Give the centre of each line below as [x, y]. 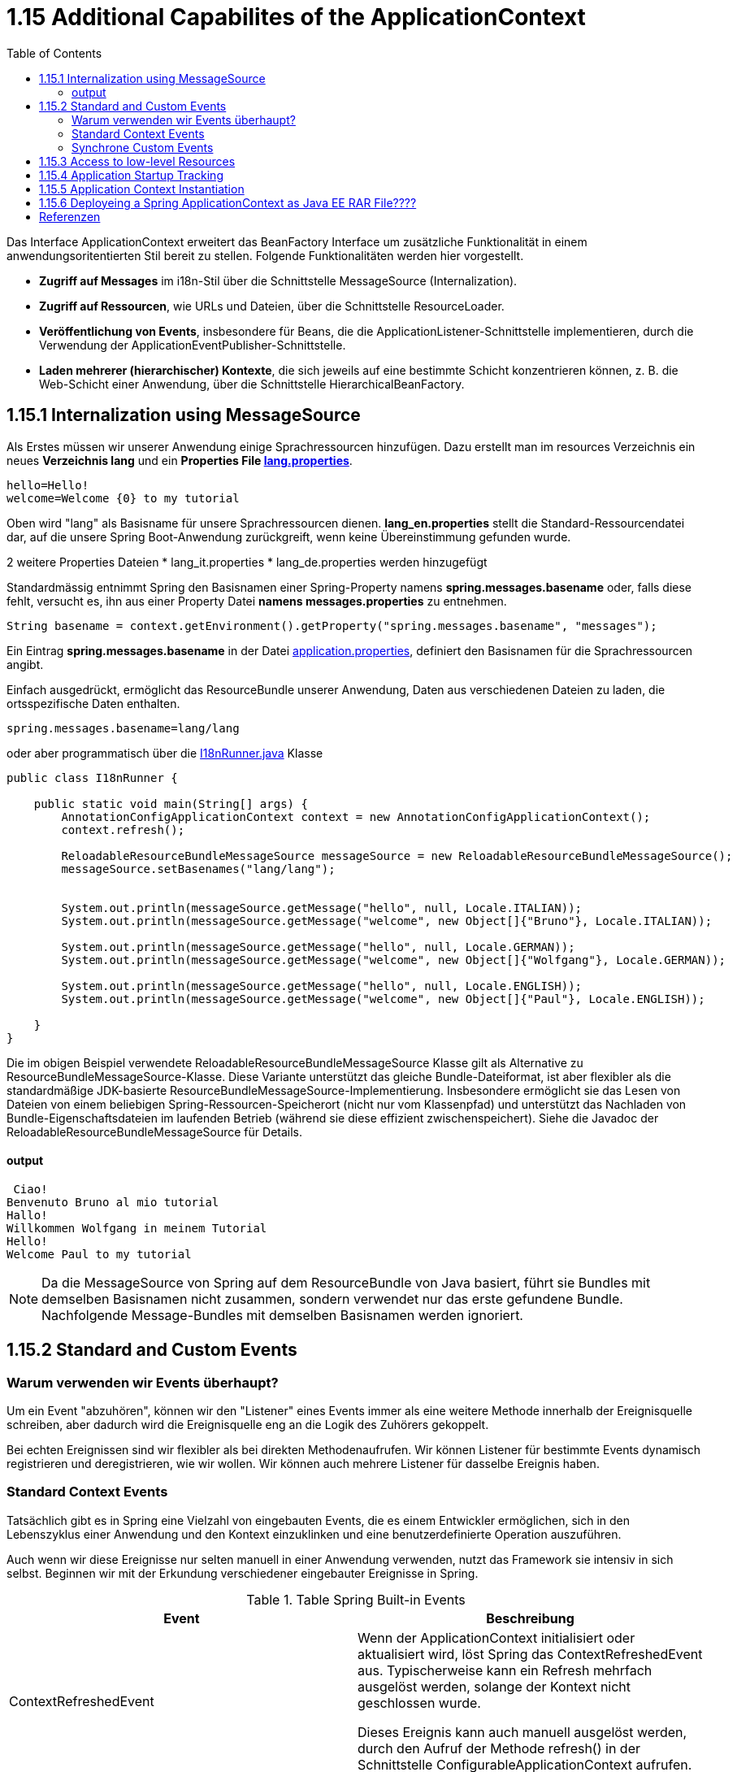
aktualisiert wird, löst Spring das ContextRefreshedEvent [530, 1654]
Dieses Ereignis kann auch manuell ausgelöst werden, [522, 1732]
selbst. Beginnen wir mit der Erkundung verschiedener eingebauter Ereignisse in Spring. [243, 1573]
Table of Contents [54, 53]
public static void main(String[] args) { [171, 803]
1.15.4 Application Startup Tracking [131, 175]
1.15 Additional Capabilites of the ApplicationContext [296, 17]
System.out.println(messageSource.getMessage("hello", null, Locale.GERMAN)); [318, 947]
